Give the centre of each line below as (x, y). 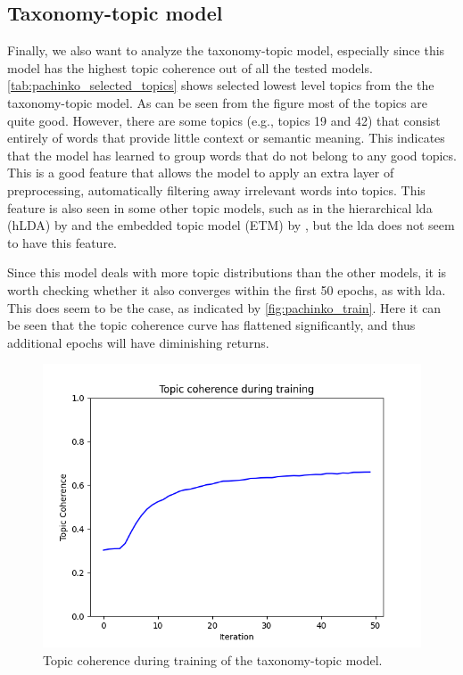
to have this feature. (62, 242)
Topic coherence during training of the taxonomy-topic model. (213, 659)
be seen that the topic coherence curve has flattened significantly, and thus (211, 325)
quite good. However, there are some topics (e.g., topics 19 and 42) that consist (224, 120)
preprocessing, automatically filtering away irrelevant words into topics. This (216, 189)
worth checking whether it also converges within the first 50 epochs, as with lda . (227, 289)
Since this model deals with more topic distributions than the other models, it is (227, 272)
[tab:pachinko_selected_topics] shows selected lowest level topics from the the (221, 85)
